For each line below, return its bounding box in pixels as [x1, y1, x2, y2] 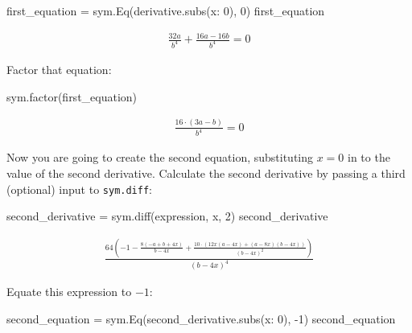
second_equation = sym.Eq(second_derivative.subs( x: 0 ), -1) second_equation [6, 310, 396, 327]
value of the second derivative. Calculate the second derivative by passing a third [6, 165, 406, 182]
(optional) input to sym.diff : [6, 180, 152, 197]
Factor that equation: [6, 61, 112, 78]
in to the [348, 149, 390, 166]
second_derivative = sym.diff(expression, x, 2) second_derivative [6, 208, 328, 224]
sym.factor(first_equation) [6, 88, 138, 105]
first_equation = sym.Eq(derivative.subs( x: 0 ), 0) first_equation [6, 2, 325, 18]
